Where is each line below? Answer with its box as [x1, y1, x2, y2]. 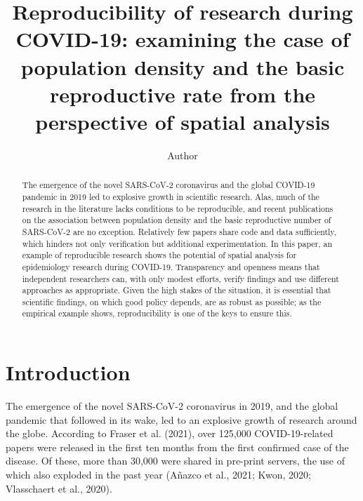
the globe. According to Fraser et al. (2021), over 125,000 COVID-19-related [6, 426, 334, 441]
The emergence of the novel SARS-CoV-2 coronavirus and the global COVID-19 [22, 179, 315, 191]
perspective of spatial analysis [35, 107, 330, 135]
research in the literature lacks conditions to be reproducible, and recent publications [22, 202, 334, 214]
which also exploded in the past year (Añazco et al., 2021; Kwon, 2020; [6, 467, 311, 482]
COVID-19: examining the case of [15, 25, 350, 53]
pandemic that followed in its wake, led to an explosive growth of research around [6, 412, 357, 427]
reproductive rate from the [49, 79, 316, 108]
